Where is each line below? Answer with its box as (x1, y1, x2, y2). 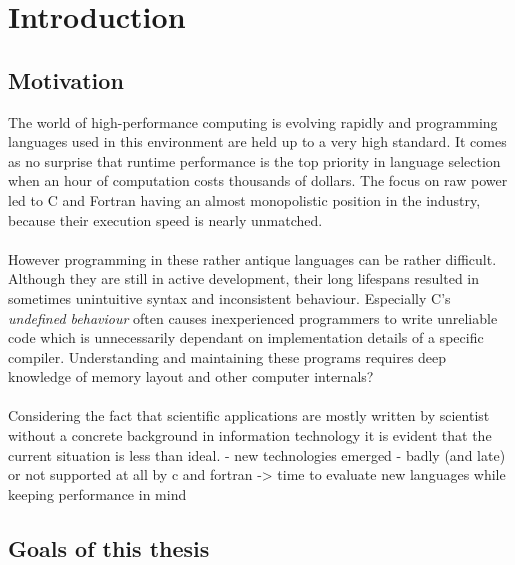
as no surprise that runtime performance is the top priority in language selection (8, 150, 501, 171)
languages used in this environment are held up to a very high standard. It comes (8, 131, 507, 152)
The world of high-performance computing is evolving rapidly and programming (8, 111, 498, 132)
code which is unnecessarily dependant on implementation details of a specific (8, 327, 484, 348)
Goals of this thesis (8, 532, 210, 563)
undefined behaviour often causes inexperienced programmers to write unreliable (8, 307, 498, 328)
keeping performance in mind (8, 483, 187, 504)
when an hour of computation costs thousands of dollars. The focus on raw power (8, 170, 508, 191)
